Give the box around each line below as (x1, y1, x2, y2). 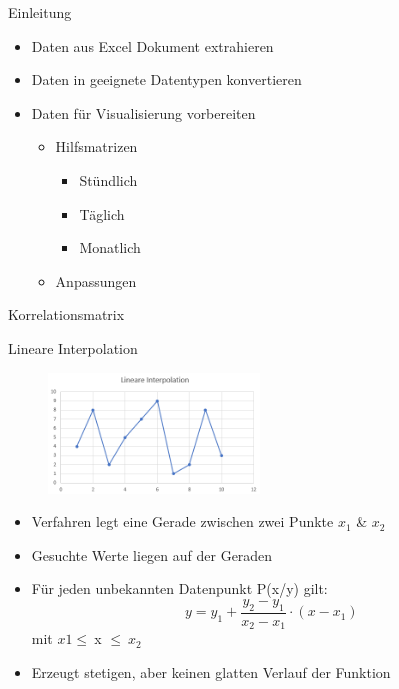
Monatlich (79, 237, 141, 258)
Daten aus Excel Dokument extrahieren (31, 35, 274, 56)
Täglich (79, 203, 125, 224)
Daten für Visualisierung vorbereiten (31, 102, 256, 123)
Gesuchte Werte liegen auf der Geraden (31, 544, 273, 565)
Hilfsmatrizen (55, 136, 138, 157)
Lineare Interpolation (8, 337, 138, 358)
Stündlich (79, 169, 138, 190)
